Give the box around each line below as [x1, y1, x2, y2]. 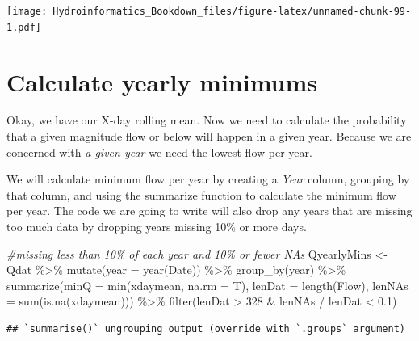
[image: [6, 6, 48, 17]
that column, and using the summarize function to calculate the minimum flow [6, 186, 396, 203]
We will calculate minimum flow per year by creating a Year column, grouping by [6, 170, 410, 187]
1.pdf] [6, 21, 41, 33]
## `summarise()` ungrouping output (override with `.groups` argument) [6, 322, 405, 335]
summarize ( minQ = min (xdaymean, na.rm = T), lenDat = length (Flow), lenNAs [6, 276, 409, 293]
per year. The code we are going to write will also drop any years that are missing [6, 202, 413, 219]
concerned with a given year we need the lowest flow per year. [6, 143, 312, 160]
